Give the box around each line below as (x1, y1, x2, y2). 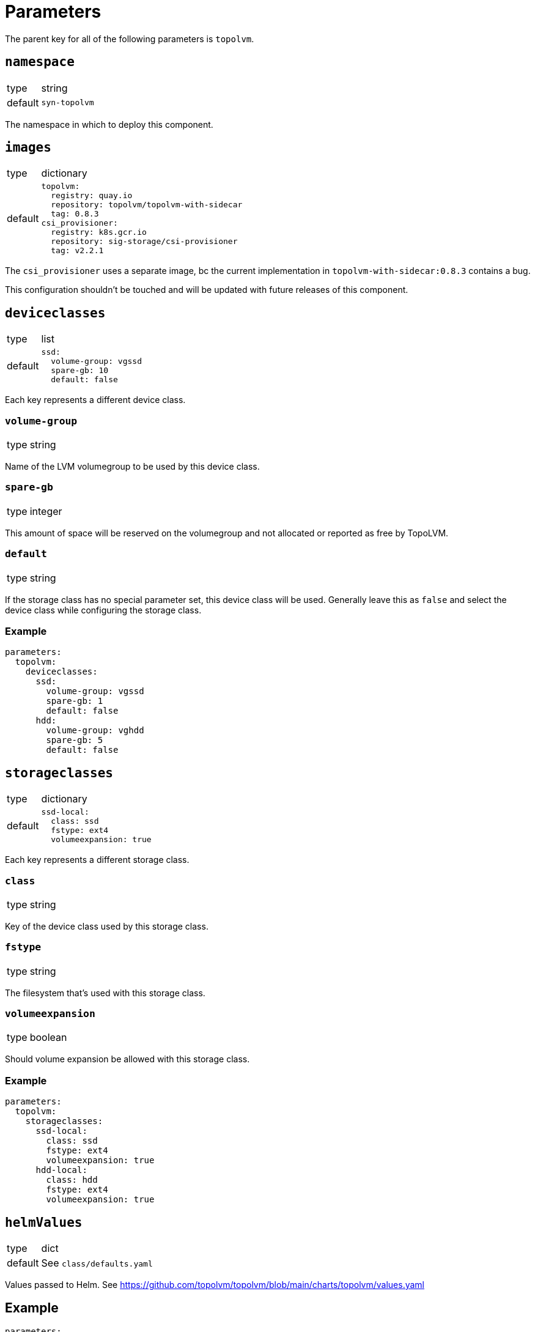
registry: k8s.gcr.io (51, 228, 147, 237)
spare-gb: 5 (46, 735, 103, 746)
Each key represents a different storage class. (5, 854, 190, 865)
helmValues (5, 1215, 83, 1230)
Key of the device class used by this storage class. (5, 920, 208, 931)
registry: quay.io (51, 191, 133, 201)
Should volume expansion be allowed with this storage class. (5, 1054, 250, 1065)
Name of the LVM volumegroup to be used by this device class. (5, 461, 260, 472)
